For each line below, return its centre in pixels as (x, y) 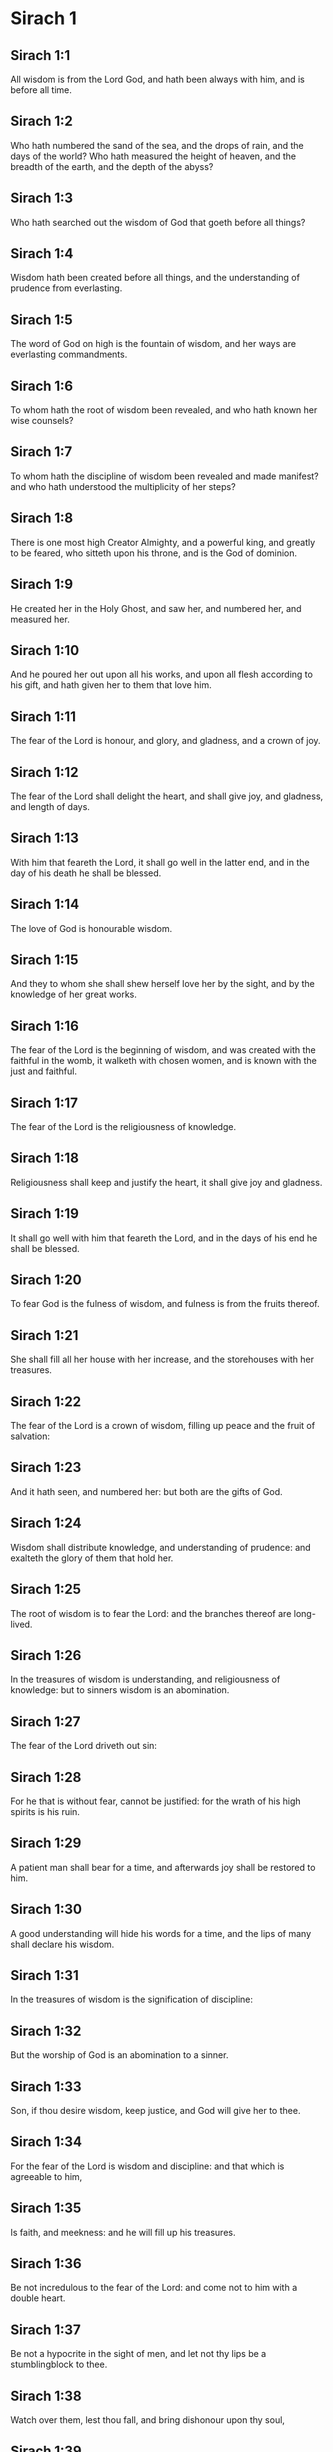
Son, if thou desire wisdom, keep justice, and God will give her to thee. (155, 2110)
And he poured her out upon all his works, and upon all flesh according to (161, 674)
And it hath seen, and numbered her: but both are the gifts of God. (146, 1491)
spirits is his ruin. (45, 1811)
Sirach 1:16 (45, 1025)
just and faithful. (44, 1071)
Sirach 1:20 (46, 1280)
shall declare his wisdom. (62, 1944)
